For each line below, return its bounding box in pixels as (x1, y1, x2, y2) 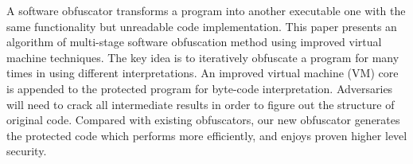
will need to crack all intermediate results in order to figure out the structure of (6, 96, 395, 112)
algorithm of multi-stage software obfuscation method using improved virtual (6, 33, 382, 50)
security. (6, 143, 47, 159)
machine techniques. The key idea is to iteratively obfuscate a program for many (6, 49, 399, 65)
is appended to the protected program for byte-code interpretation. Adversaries (6, 80, 393, 96)
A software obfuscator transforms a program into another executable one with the (6, 2, 406, 18)
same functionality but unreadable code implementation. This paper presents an (6, 18, 397, 34)
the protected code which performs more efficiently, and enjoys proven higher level (6, 127, 407, 143)
